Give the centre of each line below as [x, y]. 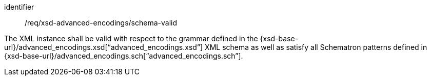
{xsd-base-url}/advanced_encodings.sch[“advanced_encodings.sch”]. [124, 56]
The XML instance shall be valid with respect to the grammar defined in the [131, 38]
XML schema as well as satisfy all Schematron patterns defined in [316, 47]
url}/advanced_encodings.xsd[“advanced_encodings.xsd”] [104, 47]
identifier [19, 7]
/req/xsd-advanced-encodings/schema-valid [101, 23]
